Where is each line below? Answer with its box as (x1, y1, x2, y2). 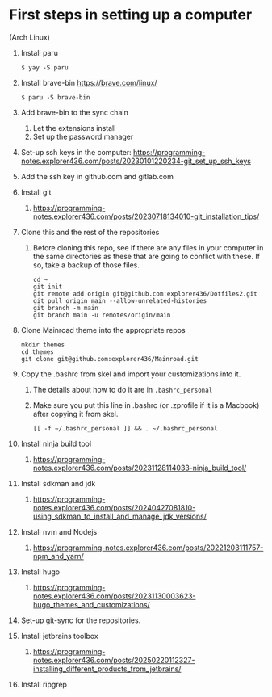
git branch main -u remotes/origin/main (32, 311, 171, 319)
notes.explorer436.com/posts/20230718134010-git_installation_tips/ (32, 212, 260, 221)
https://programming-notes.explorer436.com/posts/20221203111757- (32, 543, 264, 552)
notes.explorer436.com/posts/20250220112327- (32, 655, 195, 665)
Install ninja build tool (20, 439, 92, 448)
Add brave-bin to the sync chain (20, 107, 128, 117)
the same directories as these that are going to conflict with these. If (32, 251, 261, 261)
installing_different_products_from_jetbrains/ (32, 664, 182, 674)
